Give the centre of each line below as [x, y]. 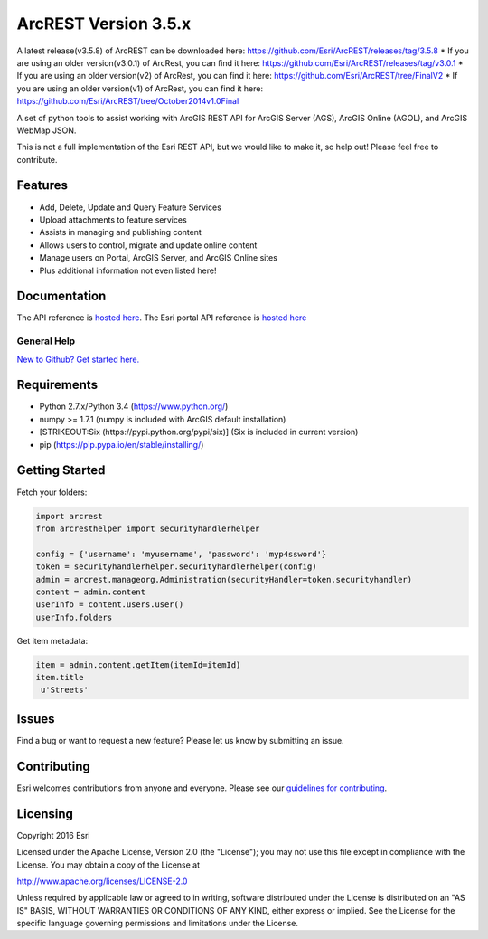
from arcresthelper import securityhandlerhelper [148, 528]
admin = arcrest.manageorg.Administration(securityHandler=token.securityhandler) [224, 579]
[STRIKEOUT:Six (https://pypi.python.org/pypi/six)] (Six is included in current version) [199, 432]
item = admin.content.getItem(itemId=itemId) [138, 664]
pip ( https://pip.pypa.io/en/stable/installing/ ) [122, 444]
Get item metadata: [52, 640]
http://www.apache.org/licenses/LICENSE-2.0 [102, 881]
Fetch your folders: [52, 492]
